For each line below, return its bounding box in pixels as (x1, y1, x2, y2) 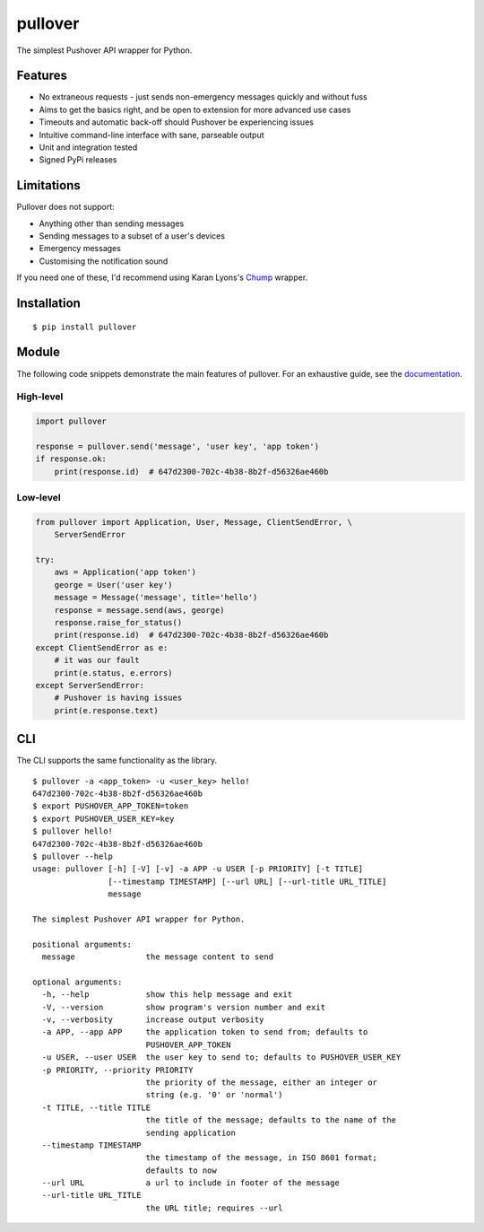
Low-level (16, 492, 62, 504)
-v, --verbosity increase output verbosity (41, 1015, 264, 1025)
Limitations (16, 178, 81, 193)
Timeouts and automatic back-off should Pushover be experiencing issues (39, 117, 314, 127)
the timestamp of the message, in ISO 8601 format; (145, 1153, 378, 1163)
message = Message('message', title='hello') (54, 592, 258, 603)
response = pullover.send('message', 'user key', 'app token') (35, 441, 320, 451)
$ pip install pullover (32, 321, 137, 332)
